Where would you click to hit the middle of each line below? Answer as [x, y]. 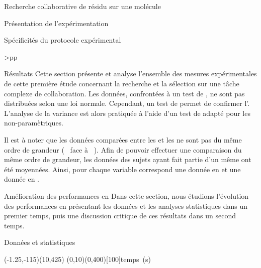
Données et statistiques [40, 242]
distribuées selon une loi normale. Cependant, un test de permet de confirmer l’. [127, 103]
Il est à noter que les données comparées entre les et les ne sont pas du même [123, 139]
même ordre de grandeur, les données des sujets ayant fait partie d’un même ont [128, 159]
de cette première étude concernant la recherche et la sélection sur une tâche [122, 83]
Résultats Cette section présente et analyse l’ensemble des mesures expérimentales [130, 74]
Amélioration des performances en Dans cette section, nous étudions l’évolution [126, 195]
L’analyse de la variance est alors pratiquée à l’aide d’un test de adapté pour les [127, 113]
